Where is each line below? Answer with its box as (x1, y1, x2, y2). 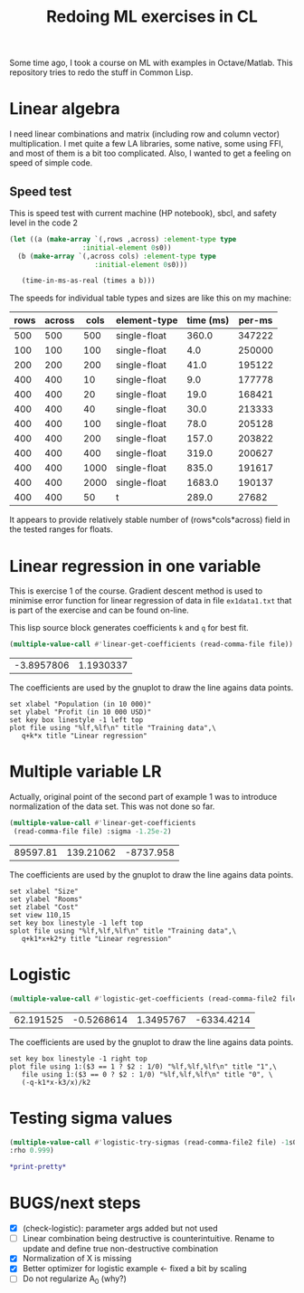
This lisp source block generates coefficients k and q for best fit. (9, 623, 249, 633)
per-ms (238, 314, 273, 327)
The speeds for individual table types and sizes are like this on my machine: (9, 292, 292, 304)
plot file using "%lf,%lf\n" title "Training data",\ (9, 724, 217, 733)
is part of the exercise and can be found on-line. (9, 604, 190, 616)
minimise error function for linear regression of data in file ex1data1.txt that (9, 595, 292, 606)
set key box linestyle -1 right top (9, 1054, 147, 1063)
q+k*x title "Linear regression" (21, 731, 147, 741)
